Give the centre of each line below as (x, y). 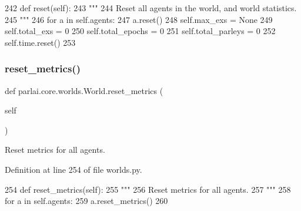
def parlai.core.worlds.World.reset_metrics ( (84, 90)
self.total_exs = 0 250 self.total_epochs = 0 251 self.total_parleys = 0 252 (140, 31)
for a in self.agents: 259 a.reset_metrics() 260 (86, 201)
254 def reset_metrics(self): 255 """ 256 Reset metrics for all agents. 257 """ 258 (148, 189)
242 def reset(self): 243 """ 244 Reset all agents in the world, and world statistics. (151, 8)
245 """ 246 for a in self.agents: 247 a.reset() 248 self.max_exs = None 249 (139, 19)
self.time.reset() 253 (40, 42)
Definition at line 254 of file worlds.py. (73, 169)
